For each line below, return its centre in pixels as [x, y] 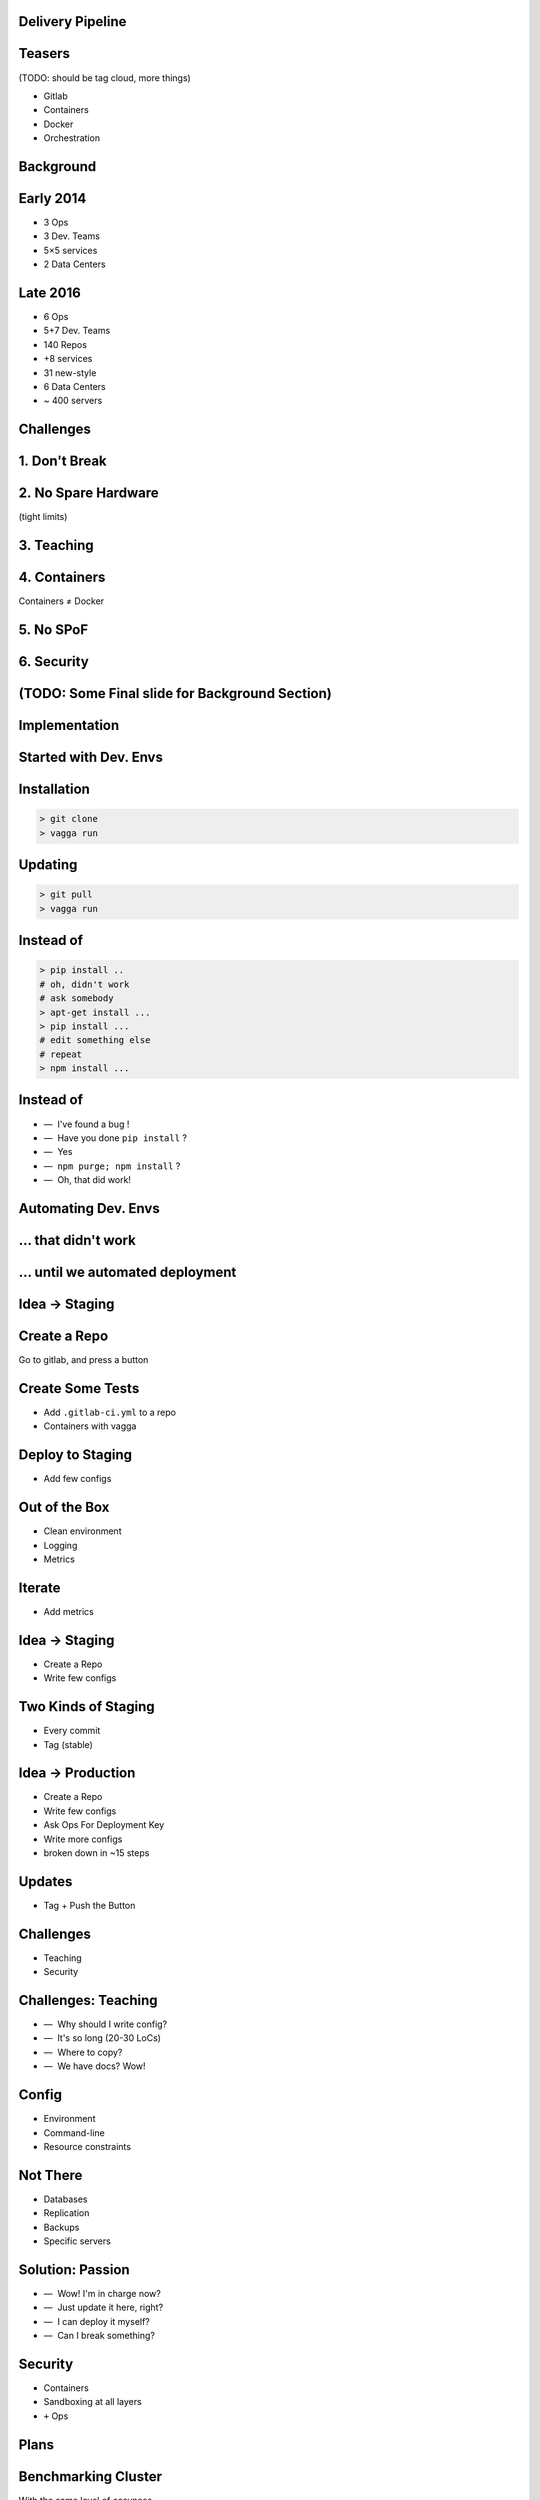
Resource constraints [87, 2146]
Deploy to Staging [75, 1455]
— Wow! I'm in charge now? [102, 2293]
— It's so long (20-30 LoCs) [102, 2038]
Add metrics [68, 1611]
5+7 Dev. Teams [77, 331]
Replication [66, 2213]
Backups [61, 2227]
